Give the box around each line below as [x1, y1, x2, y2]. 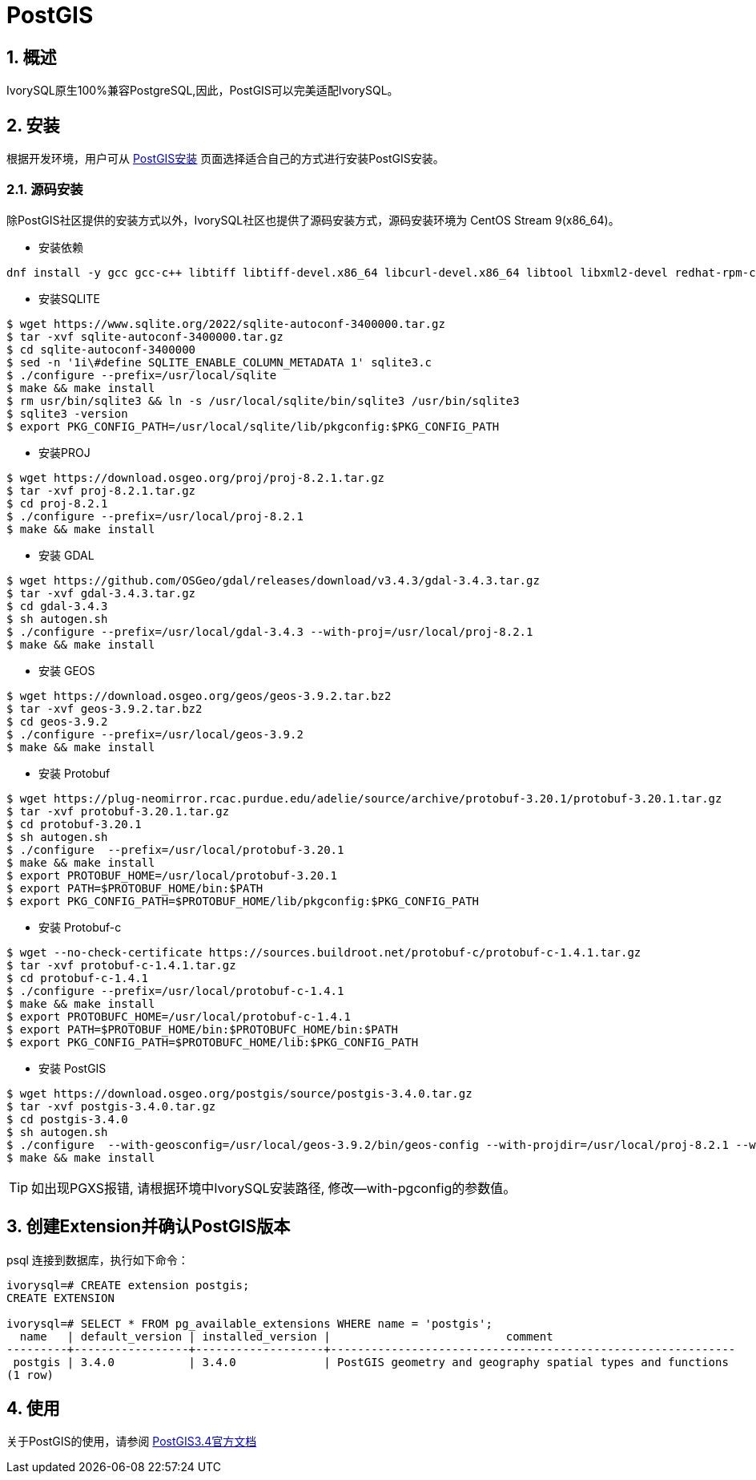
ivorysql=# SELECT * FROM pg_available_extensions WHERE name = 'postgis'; [6, 1316, 493, 1330]
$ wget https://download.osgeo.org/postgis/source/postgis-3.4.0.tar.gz [6, 1086, 472, 1100]
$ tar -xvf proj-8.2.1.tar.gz [6, 483, 196, 497]
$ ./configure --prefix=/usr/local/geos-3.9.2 [6, 727, 304, 741]
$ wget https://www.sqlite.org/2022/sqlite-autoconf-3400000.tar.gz [6, 317, 445, 330]
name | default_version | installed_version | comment [19, 1329, 553, 1343]
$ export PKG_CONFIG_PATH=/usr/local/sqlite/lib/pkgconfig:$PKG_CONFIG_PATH [6, 419, 500, 433]
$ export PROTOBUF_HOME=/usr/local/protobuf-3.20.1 [6, 868, 338, 882]
